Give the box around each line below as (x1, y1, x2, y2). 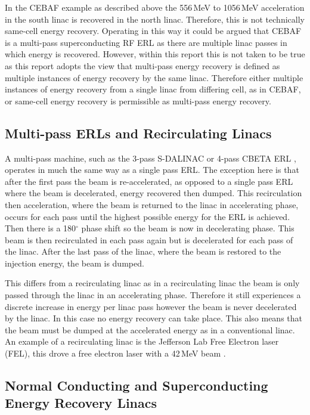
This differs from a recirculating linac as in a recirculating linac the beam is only (5, 277, 300, 289)
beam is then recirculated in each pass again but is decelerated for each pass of (5, 233, 293, 246)
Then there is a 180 (5, 222, 76, 234)
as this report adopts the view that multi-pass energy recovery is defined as (5, 59, 280, 72)
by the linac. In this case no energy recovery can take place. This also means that (5, 312, 302, 324)
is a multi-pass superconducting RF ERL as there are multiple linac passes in (5, 36, 287, 48)
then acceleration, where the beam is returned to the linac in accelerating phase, (5, 198, 299, 210)
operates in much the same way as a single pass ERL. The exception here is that (5, 163, 299, 176)
